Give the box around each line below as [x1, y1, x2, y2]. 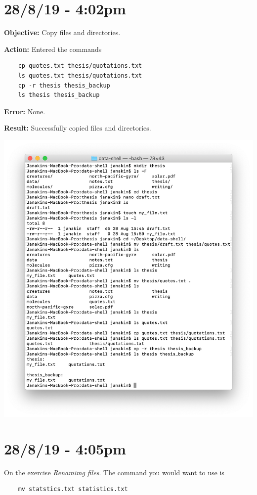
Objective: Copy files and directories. [4, 27, 121, 38]
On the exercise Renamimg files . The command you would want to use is [4, 467, 224, 477]
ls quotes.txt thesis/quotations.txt [18, 72, 142, 79]
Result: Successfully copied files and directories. [4, 123, 151, 133]
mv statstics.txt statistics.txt [18, 486, 128, 493]
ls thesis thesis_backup [18, 91, 100, 99]
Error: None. [4, 106, 45, 116]
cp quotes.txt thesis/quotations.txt [18, 62, 142, 70]
